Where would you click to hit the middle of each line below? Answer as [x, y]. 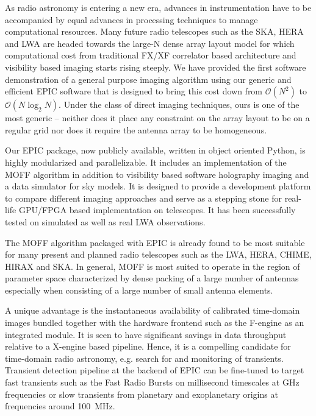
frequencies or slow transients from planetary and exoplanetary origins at [142, 394]
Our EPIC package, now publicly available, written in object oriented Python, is [155, 150]
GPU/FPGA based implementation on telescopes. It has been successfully [157, 210]
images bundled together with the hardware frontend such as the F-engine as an [155, 323]
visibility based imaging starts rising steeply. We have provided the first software [156, 67]
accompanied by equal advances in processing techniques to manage [131, 19]
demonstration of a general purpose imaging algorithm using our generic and [148, 79]
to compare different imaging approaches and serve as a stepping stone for [143, 198]
